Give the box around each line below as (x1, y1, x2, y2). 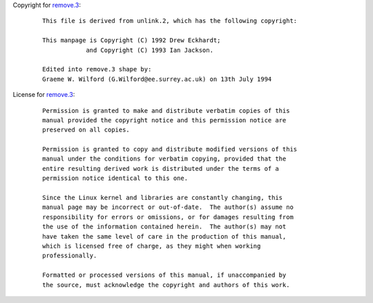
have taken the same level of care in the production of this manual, (42, 232, 287, 240)
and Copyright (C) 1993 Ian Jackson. (86, 46, 214, 54)
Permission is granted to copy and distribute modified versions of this (42, 145, 298, 154)
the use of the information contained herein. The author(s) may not (42, 223, 287, 231)
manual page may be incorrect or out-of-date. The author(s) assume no (42, 203, 294, 211)
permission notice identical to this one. (42, 174, 189, 183)
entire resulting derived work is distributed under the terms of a (42, 165, 279, 172)
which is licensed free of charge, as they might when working (42, 242, 261, 250)
